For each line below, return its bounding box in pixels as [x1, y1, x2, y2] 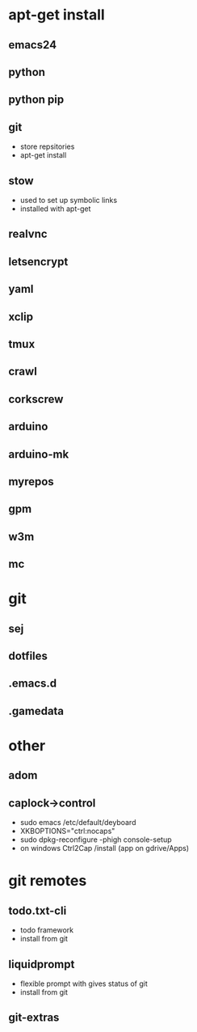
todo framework [19, 925, 74, 935]
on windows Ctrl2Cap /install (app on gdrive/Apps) [19, 844, 190, 853]
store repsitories [19, 142, 75, 151]
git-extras [8, 1011, 60, 1025]
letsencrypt [8, 255, 69, 269]
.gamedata [8, 704, 65, 717]
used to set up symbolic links [19, 195, 118, 205]
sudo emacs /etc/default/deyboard [19, 818, 136, 827]
